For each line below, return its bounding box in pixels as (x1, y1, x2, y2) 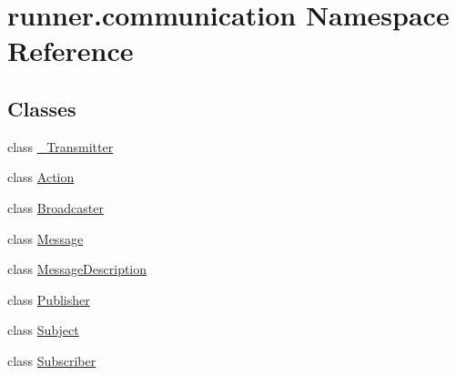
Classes (7, 94, 76, 122)
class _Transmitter (7, 137, 114, 156)
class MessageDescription (7, 259, 147, 279)
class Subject (7, 320, 79, 340)
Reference (7, 32, 134, 69)
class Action (7, 167, 75, 187)
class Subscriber (7, 350, 96, 370)
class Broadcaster (7, 198, 104, 217)
